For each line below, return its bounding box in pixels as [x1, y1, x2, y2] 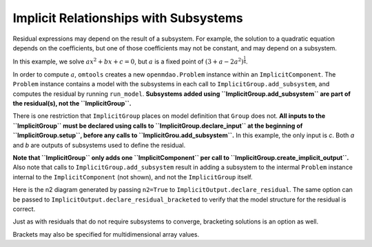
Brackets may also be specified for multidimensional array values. [12, 230, 200, 238]
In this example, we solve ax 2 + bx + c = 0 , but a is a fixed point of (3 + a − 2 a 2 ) [12, 57, 244, 66]
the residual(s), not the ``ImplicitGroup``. [12, 99, 132, 107]
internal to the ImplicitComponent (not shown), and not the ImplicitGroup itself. [12, 172, 253, 181]
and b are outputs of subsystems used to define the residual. [12, 141, 186, 149]
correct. [12, 204, 36, 213]
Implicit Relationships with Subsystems [12, 10, 244, 26]
